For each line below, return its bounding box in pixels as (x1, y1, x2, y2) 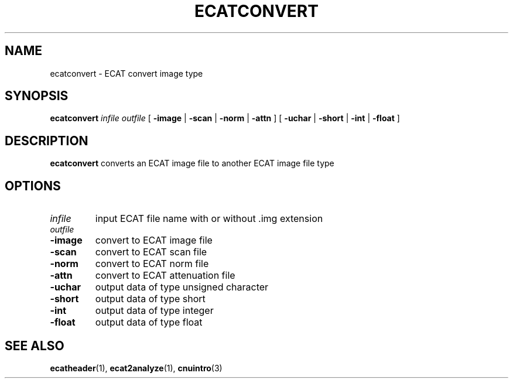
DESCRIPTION (5, 133, 88, 148)
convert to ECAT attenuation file (95, 269, 235, 282)
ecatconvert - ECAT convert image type (50, 68, 203, 78)
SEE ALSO (5, 338, 64, 353)
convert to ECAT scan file (95, 246, 207, 258)
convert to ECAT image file (95, 234, 213, 247)
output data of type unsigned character (95, 281, 269, 293)
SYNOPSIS (5, 88, 69, 104)
